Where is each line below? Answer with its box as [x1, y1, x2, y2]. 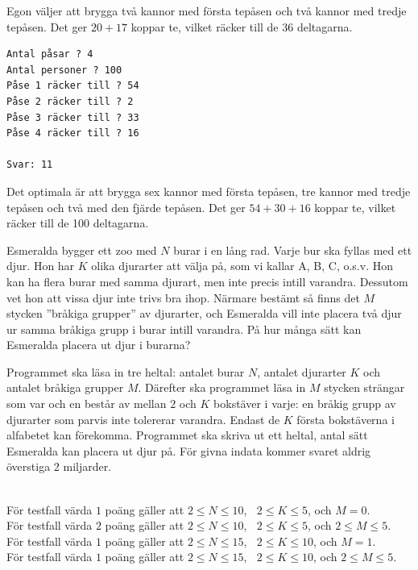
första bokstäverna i [296, 410, 395, 427]
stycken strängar [324, 379, 405, 396]
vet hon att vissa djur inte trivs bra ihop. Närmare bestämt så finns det [6, 289, 360, 306]
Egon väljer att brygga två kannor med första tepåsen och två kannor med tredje [6, 2, 407, 19]
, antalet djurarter [257, 363, 346, 380]
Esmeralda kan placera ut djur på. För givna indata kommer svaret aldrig [6, 442, 371, 459]
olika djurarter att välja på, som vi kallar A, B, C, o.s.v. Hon [91, 257, 393, 274]
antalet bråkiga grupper [6, 379, 124, 396]
